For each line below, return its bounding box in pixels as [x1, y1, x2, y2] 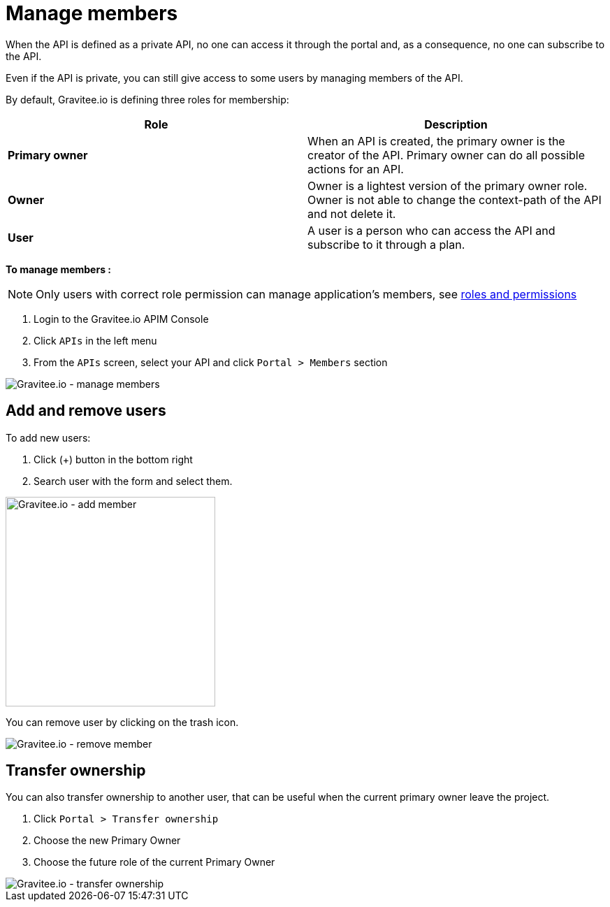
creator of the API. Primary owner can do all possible [307, 147, 586, 162]
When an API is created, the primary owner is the [307, 133, 565, 148]
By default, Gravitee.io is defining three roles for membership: [6, 93, 289, 106]
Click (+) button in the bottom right [34, 453, 193, 465]
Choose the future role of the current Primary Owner [34, 856, 275, 869]
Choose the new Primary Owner [34, 834, 181, 847]
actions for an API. [307, 161, 404, 176]
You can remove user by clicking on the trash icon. [6, 716, 239, 728]
